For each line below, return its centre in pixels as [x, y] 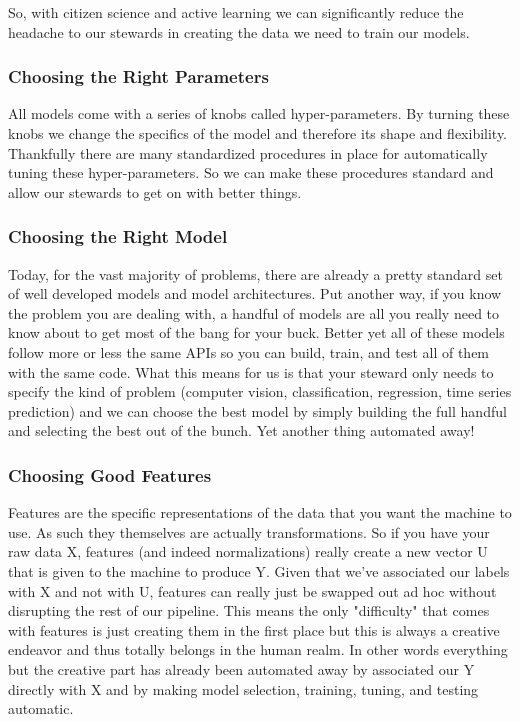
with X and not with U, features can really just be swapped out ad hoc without [252, 590]
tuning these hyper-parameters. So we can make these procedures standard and [251, 172]
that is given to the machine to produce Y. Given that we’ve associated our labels [259, 570]
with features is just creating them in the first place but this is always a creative [254, 629]
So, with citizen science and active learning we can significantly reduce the [236, 12]
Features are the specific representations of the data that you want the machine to [260, 512]
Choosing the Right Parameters [138, 76]
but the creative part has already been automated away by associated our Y [241, 668]
